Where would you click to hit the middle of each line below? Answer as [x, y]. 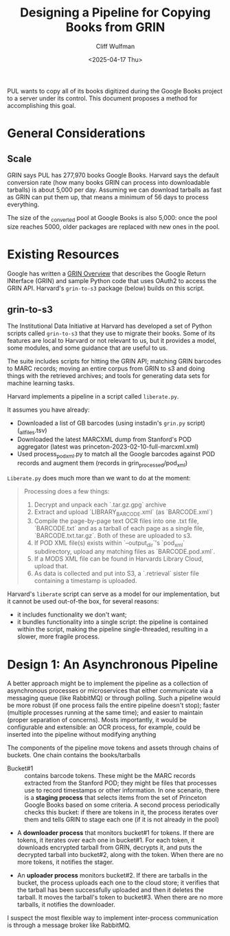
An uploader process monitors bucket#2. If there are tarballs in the [112, 876]
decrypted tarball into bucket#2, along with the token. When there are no [120, 855]
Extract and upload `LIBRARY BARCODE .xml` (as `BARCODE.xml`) [124, 512]
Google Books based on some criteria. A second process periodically [122, 805]
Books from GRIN [115, 27]
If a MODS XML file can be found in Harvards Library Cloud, [119, 559]
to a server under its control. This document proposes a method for [102, 98]
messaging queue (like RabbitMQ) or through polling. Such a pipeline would [114, 698]
